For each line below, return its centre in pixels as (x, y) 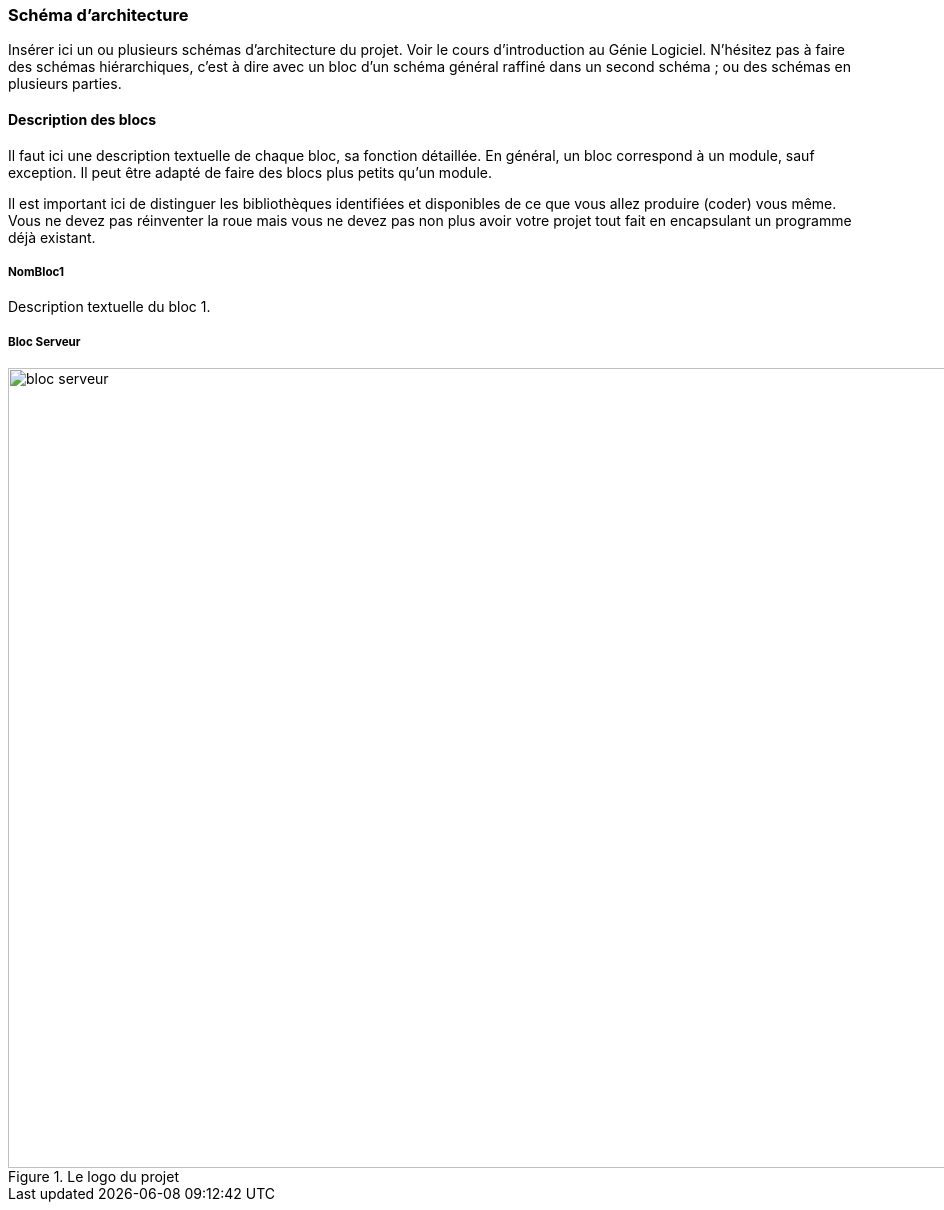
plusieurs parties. (65, 84)
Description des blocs (82, 119)
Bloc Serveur (44, 341)
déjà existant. (52, 237)
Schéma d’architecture (98, 15)
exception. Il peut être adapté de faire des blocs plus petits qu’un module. (250, 172)
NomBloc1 (36, 271)
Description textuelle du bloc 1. (109, 307)
